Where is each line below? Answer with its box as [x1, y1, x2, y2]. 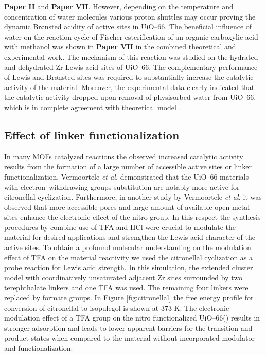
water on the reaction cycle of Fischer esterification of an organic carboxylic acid [4, 31, 258, 42]
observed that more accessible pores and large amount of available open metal [4, 201, 250, 212]
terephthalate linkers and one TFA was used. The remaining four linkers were [4, 282, 249, 293]
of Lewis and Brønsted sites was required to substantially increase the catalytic [4, 72, 254, 82]
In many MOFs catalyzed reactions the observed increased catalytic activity [4, 151, 243, 162]
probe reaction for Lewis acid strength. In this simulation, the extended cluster [4, 262, 253, 273]
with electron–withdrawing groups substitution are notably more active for [4, 181, 240, 192]
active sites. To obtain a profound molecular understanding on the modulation [4, 242, 251, 253]
